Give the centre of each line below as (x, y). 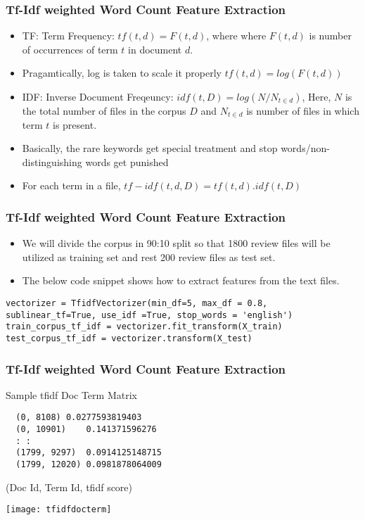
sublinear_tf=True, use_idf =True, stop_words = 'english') (149, 315)
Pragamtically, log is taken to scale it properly (122, 73)
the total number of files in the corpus (104, 110)
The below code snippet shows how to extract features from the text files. (181, 280)
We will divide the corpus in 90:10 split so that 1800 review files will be (176, 243)
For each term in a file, (71, 185)
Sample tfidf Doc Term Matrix (71, 394)
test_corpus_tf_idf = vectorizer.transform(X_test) (129, 338)
